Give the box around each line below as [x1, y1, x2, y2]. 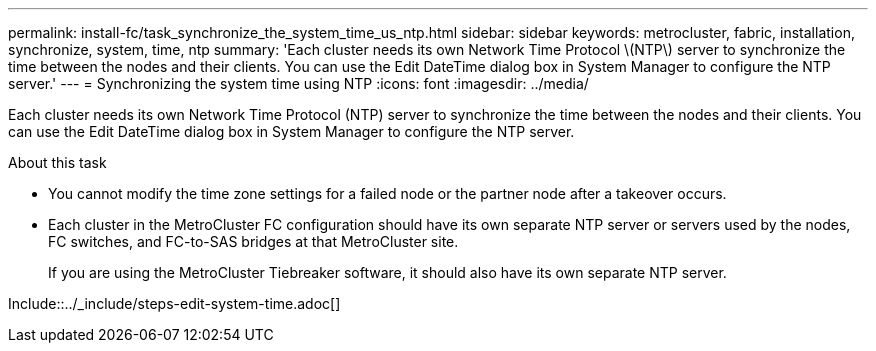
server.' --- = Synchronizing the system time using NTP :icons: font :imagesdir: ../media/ [8, 75, 589, 92]
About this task [8, 154, 107, 171]
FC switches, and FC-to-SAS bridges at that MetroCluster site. [48, 233, 459, 250]
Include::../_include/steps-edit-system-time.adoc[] [8, 295, 341, 312]
